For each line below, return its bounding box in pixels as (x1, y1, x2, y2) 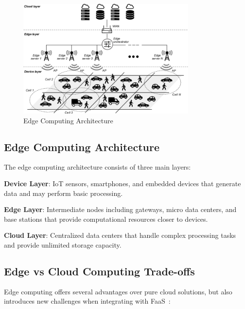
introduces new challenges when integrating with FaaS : (4, 296, 171, 306)
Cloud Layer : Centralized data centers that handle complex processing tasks (4, 230, 236, 240)
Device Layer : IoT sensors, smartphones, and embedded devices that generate (4, 178, 241, 189)
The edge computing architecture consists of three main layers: (4, 162, 191, 172)
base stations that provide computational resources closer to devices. (4, 213, 208, 224)
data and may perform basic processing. (4, 188, 123, 198)
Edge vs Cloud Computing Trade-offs (4, 263, 195, 278)
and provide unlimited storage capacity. (4, 240, 122, 250)
